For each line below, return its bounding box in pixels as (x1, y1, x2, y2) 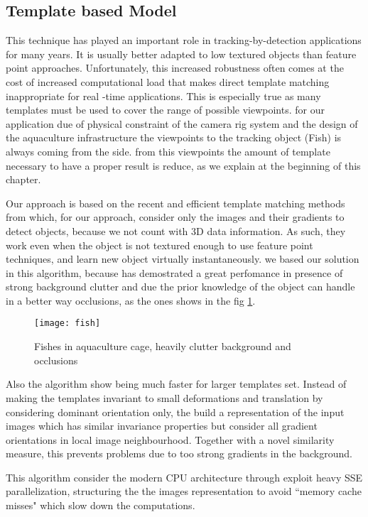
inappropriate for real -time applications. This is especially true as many (6, 88, 321, 103)
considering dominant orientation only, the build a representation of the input (6, 404, 345, 419)
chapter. (6, 172, 41, 187)
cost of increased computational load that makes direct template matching (6, 74, 330, 89)
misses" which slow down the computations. (6, 498, 195, 513)
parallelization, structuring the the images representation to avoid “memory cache (6, 484, 362, 499)
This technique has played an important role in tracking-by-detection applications (6, 33, 362, 48)
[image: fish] (34, 318, 101, 329)
